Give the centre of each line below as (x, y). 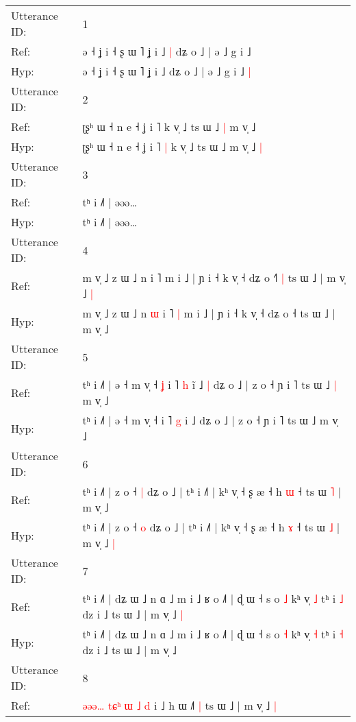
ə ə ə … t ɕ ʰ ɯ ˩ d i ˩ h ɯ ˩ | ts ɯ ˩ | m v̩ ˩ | (180, 705)
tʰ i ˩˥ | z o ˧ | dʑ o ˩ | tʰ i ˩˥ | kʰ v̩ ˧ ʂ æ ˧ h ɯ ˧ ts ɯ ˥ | (212, 491)
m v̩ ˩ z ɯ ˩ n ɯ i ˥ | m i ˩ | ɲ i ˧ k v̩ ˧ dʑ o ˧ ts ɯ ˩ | (209, 313)
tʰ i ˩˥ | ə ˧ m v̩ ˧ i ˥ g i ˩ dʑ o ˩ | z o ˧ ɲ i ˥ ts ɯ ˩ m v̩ (210, 420)
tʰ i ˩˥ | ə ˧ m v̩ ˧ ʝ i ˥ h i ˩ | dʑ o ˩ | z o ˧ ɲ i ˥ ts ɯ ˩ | (209, 384)
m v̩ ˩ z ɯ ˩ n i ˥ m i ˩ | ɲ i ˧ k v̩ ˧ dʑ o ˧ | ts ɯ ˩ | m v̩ (214, 277)
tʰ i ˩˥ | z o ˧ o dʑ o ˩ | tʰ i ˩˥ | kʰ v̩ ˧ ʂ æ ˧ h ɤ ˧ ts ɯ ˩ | (211, 527)
